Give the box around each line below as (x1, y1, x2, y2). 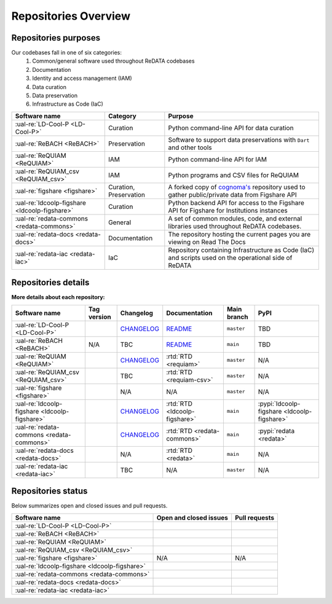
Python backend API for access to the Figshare (168, 198, 304, 207)
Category (108, 111, 136, 120)
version (88, 312, 111, 321)
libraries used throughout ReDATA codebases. (168, 222, 301, 230)
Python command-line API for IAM (168, 155, 267, 163)
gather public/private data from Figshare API (168, 190, 298, 199)
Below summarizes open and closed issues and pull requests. (11, 502, 168, 509)
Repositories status (11, 486, 88, 496)
